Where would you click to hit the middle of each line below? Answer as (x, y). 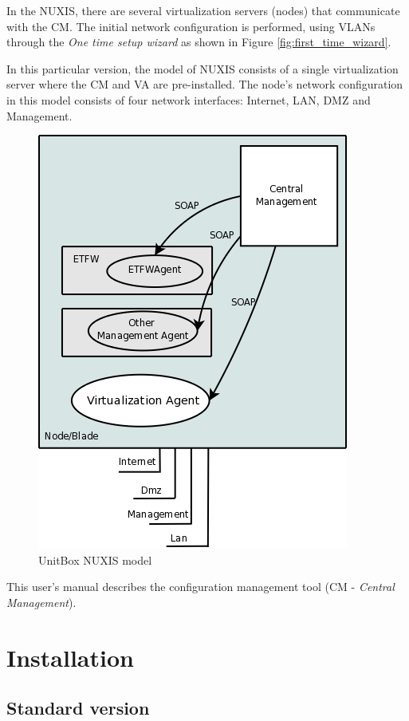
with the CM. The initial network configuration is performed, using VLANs (191, 26)
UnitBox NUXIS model (95, 559)
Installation (70, 657)
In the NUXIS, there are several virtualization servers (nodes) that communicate (203, 10)
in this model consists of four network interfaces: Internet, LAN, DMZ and (189, 99)
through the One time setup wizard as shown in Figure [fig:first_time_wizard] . (199, 42)
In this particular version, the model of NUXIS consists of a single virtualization (203, 68)
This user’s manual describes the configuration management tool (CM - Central (201, 587)
